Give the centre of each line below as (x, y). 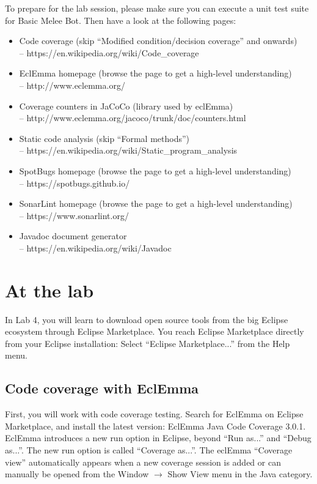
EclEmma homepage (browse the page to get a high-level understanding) (155, 73)
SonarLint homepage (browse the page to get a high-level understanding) (156, 203)
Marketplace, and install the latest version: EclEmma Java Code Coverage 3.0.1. (155, 426)
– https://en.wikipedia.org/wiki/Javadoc (95, 248)
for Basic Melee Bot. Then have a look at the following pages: (121, 20)
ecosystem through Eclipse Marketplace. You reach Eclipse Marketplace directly (155, 331)
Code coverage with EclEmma (102, 388)
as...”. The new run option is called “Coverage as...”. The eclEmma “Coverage (149, 449)
